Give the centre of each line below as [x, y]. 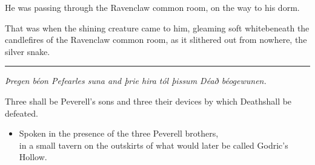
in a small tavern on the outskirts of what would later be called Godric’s [154, 145]
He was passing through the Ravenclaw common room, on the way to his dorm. [152, 7]
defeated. [22, 113]
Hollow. [33, 157]
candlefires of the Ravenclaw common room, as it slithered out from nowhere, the [156, 40]
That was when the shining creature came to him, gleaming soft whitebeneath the [157, 27]
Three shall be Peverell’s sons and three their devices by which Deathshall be [148, 101]
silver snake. [28, 51]
